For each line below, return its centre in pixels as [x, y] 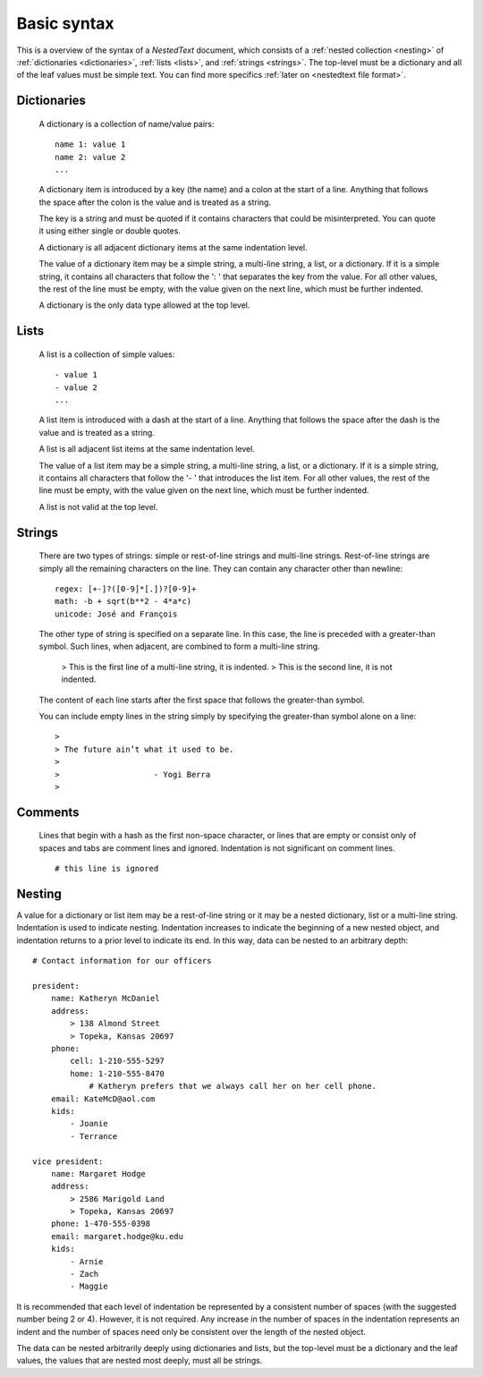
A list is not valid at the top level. [98, 506]
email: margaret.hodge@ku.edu [117, 1236]
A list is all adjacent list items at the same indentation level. [147, 449]
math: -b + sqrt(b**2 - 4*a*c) [123, 601]
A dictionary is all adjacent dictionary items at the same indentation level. [173, 247]
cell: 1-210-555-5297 [118, 1061]
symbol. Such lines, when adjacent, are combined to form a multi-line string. [180, 646]
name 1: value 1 [90, 144]
